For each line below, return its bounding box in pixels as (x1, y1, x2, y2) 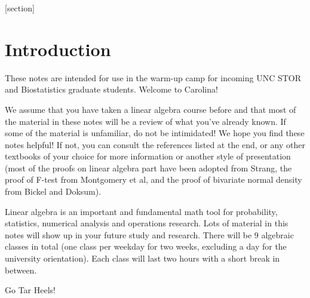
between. (5, 263, 37, 276)
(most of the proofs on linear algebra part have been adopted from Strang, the (5, 161, 292, 174)
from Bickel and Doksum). (5, 185, 102, 198)
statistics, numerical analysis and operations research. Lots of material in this (5, 217, 288, 229)
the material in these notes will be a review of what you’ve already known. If (5, 115, 286, 127)
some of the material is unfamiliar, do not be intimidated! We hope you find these (5, 127, 305, 139)
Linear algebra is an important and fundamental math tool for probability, (5, 205, 278, 217)
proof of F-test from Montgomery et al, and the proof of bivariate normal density (5, 173, 302, 186)
